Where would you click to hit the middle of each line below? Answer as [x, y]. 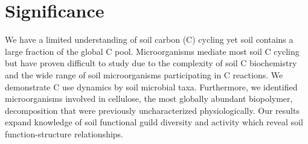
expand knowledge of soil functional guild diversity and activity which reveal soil [154, 122]
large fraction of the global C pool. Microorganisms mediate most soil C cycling [152, 51]
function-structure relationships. [64, 133]
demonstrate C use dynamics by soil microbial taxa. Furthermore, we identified [151, 86]
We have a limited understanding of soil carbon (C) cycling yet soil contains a [149, 39]
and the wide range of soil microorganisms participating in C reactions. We [144, 74]
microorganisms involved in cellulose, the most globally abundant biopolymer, [149, 99]
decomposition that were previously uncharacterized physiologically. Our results [152, 110]
